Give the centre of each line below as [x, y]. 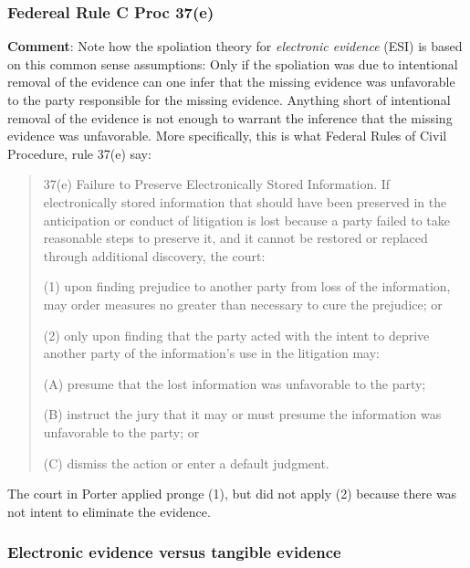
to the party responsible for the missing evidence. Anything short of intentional [229, 100]
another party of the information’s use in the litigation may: [211, 353]
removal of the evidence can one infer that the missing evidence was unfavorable [231, 82]
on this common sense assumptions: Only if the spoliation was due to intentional [233, 63]
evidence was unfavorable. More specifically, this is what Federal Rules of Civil [227, 136]
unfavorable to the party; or [121, 431]
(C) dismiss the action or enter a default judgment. [186, 463]
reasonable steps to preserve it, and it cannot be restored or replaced [235, 238]
